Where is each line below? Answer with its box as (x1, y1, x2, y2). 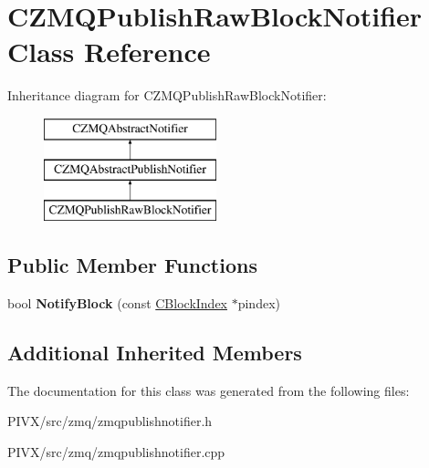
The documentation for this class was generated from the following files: (7, 380, 410, 400)
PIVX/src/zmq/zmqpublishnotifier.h (7, 411, 213, 431)
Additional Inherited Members (7, 338, 302, 367)
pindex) (237, 294, 280, 313)
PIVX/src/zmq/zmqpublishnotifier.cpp (7, 442, 225, 462)
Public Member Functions (7, 251, 257, 279)
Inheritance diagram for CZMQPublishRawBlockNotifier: (7, 86, 327, 105)
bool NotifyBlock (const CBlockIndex (7, 294, 228, 313)
